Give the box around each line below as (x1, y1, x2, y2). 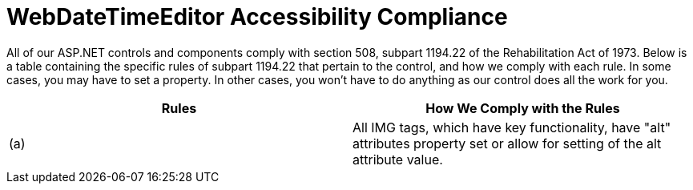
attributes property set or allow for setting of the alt (353, 135, 662, 152)
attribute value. (353, 151, 443, 168)
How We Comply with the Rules (425, 99, 620, 116)
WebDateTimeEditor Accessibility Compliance (6, 3, 508, 30)
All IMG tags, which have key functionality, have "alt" (353, 119, 671, 135)
